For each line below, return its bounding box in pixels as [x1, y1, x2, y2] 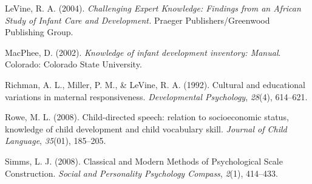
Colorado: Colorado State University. [5, 58, 142, 70]
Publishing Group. [5, 26, 73, 38]
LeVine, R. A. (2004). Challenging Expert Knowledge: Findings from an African [5, 2, 301, 14]
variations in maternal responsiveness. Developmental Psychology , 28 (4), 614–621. [5, 90, 308, 103]
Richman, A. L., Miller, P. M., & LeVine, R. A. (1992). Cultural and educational [5, 78, 305, 90]
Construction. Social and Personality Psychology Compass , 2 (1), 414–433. [5, 166, 278, 179]
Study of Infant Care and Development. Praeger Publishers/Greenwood [5, 13, 270, 26]
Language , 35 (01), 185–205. [5, 134, 106, 147]
